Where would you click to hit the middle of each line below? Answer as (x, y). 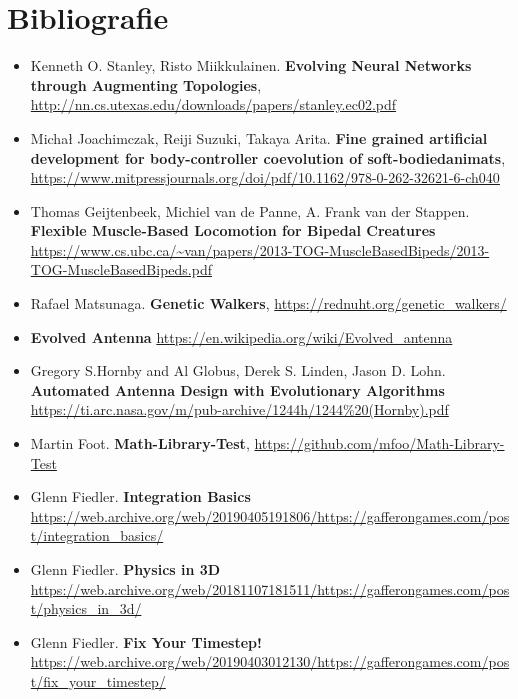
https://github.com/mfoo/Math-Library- (379, 443)
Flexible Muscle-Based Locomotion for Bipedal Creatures (233, 230)
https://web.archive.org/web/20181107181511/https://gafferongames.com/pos (270, 588)
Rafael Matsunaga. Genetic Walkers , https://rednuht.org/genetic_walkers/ (268, 303)
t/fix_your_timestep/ (98, 680)
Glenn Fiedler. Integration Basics (140, 496)
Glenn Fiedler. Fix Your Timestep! (146, 641)
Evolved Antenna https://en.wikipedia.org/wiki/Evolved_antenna (241, 336)
